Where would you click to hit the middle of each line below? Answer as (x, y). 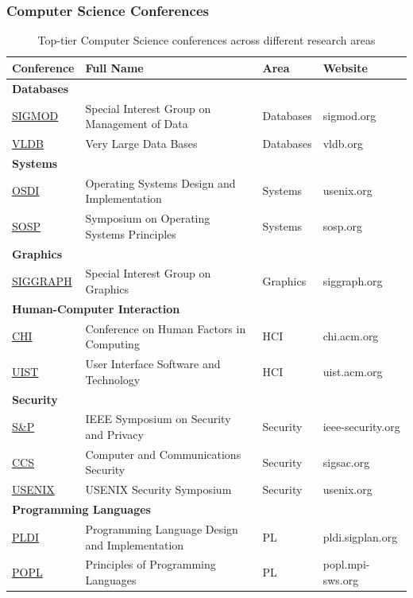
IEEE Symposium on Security (158, 419)
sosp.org (342, 225)
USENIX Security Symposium (158, 489)
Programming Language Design (162, 528)
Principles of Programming (151, 564)
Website (345, 67)
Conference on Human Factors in (166, 328)
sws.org (341, 579)
